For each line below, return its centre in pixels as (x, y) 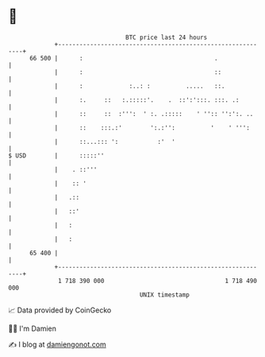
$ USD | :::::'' (56, 155)
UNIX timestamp (165, 295)
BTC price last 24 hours (167, 37)
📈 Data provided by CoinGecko (60, 310)
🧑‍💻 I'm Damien (33, 328)
